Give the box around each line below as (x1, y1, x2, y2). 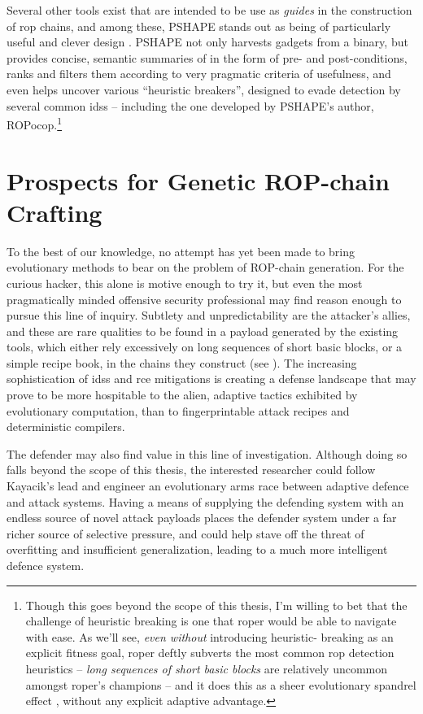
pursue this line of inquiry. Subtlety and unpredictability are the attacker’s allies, (7, 307, 411, 324)
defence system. (7, 557, 85, 573)
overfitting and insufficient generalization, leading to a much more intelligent (7, 541, 388, 558)
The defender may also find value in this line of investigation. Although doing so (7, 445, 408, 462)
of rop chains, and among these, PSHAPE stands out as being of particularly (7, 17, 391, 34)
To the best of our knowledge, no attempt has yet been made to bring (7, 242, 355, 259)
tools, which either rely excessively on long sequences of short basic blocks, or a (7, 338, 403, 355)
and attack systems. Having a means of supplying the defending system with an (7, 493, 404, 510)
